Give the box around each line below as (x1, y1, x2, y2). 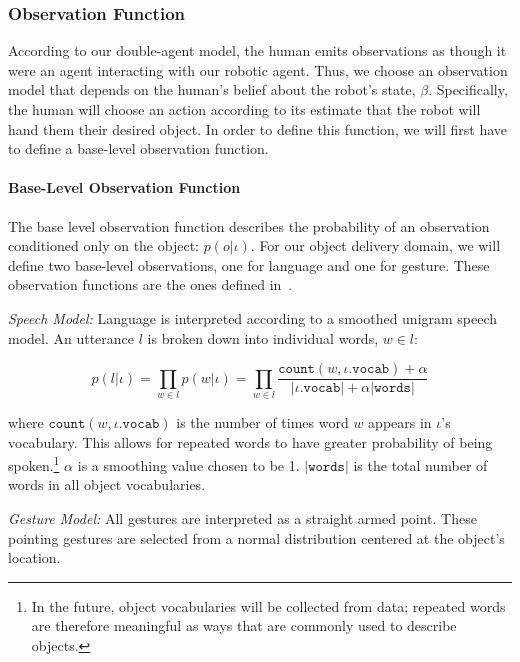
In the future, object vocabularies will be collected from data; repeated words (31, 595, 506, 616)
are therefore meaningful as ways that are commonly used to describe (31, 615, 457, 636)
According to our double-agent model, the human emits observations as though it (8, 40, 507, 61)
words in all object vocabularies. (8, 474, 206, 495)
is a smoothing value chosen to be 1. (77, 454, 300, 475)
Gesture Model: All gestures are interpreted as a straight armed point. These (8, 507, 477, 528)
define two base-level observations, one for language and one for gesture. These (8, 254, 490, 275)
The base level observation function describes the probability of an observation (8, 215, 490, 236)
